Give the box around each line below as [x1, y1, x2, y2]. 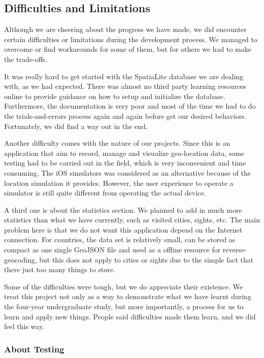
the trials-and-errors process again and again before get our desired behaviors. [4, 110, 247, 121]
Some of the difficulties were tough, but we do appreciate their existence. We [4, 281, 243, 291]
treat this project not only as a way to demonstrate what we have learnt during [4, 291, 251, 302]
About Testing [4, 342, 64, 355]
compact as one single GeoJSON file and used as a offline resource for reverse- [4, 244, 247, 255]
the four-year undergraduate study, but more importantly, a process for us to [4, 301, 244, 312]
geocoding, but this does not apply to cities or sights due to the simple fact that [4, 254, 254, 265]
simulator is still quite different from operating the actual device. [4, 187, 206, 198]
